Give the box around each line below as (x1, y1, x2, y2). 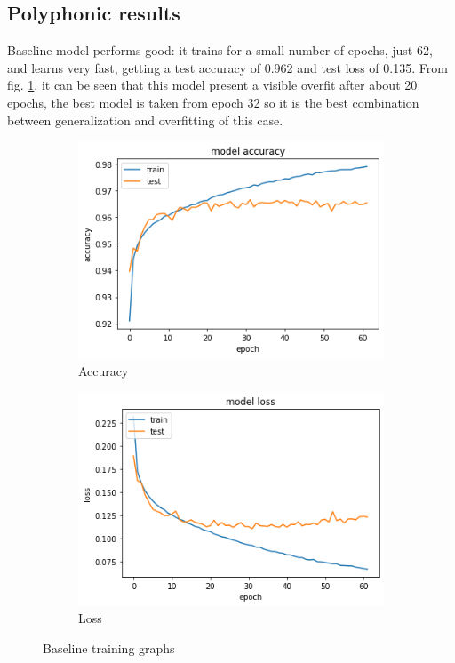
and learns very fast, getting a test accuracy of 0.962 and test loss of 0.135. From (7, 58, 448, 76)
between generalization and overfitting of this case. (7, 110, 283, 129)
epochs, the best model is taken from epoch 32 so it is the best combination (7, 92, 419, 111)
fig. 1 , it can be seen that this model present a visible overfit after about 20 (7, 76, 418, 94)
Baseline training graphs (43, 638, 175, 657)
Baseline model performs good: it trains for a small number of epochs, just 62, (7, 41, 433, 60)
